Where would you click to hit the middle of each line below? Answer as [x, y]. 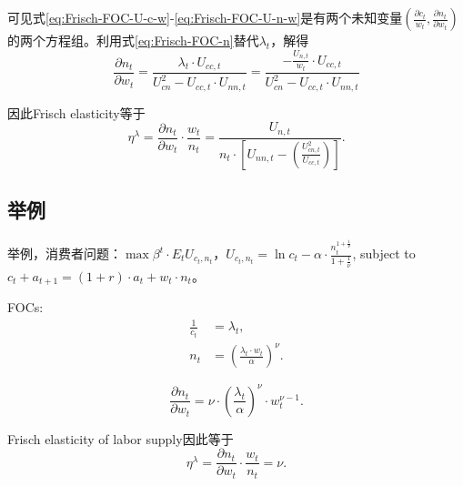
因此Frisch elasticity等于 [76, 112]
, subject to [384, 253]
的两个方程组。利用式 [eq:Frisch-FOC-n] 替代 [133, 40]
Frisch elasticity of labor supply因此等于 [121, 438]
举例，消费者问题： [65, 253]
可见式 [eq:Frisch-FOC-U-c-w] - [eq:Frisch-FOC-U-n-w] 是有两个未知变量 [205, 17]
